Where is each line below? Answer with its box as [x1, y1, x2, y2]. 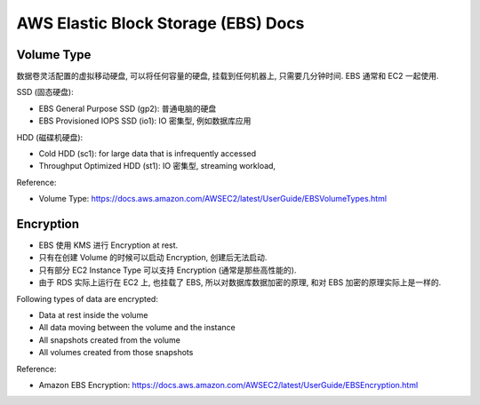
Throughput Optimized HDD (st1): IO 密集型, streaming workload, [38, 161, 276, 171]
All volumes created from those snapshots [38, 347, 194, 358]
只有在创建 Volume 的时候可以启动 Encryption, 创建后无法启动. [38, 252, 268, 263]
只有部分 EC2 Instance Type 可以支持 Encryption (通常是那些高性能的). [38, 265, 297, 275]
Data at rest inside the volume [38, 310, 148, 321]
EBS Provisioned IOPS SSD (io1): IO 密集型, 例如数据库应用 [38, 115, 252, 126]
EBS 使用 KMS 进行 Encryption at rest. [38, 240, 179, 250]
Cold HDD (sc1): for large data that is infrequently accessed [38, 148, 257, 159]
